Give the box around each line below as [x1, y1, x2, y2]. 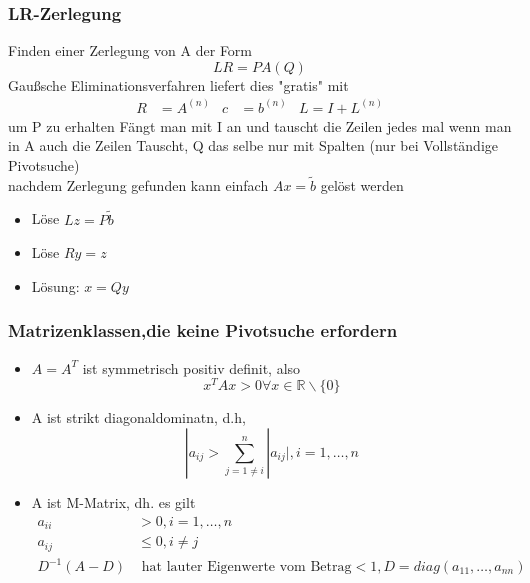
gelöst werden [320, 174, 404, 195]
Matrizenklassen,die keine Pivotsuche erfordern [8, 318, 398, 343]
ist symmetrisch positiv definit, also [82, 357, 301, 378]
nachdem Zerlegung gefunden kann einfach [8, 174, 269, 195]
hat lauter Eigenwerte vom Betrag [141, 560, 352, 575]
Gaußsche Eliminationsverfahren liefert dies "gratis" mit [8, 74, 349, 95]
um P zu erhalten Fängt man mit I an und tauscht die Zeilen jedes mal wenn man [8, 115, 512, 136]
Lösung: [31, 275, 80, 296]
